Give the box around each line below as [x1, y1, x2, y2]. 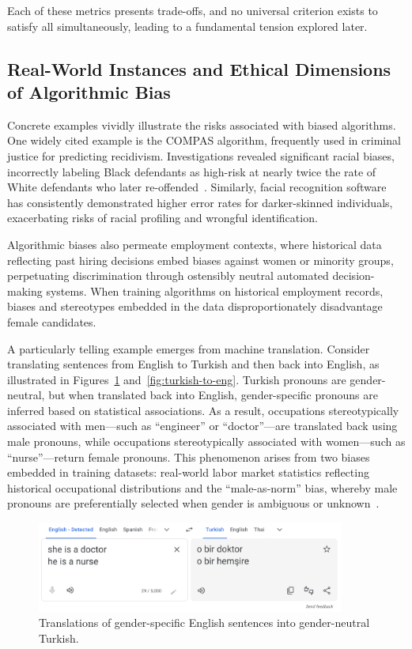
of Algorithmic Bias [7, 79, 171, 104]
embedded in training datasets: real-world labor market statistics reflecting [7, 464, 369, 481]
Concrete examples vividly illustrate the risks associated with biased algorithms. [7, 116, 396, 133]
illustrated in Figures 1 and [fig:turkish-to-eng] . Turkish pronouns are [7, 371, 346, 387]
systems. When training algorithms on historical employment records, [46, 282, 384, 299]
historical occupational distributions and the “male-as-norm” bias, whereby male [7, 479, 398, 496]
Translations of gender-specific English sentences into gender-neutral [39, 614, 370, 631]
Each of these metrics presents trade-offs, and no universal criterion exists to [7, 2, 378, 18]
